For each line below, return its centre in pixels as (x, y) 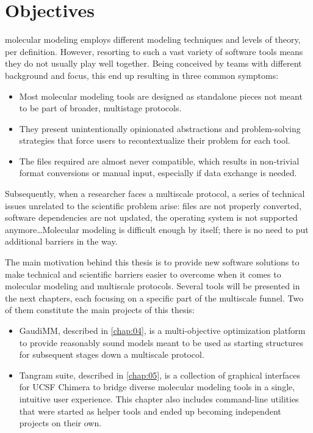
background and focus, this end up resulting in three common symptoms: (142, 75)
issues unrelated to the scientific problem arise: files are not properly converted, (153, 205)
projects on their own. (60, 423)
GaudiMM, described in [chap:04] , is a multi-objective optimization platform (162, 330)
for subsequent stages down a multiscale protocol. (112, 354)
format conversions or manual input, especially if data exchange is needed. (158, 173)
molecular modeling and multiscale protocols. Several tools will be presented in (153, 286)
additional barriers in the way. (61, 241)
